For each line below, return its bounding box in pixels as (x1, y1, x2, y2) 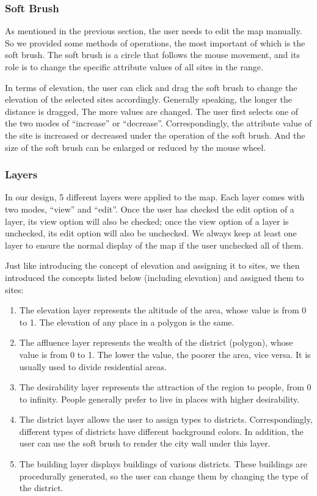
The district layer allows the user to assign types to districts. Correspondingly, (19, 413, 313, 426)
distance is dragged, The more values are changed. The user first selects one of (5, 104, 299, 117)
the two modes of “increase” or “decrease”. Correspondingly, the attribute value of (5, 117, 312, 129)
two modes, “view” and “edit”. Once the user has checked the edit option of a (5, 202, 294, 215)
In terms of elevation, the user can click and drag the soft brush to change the (5, 81, 297, 93)
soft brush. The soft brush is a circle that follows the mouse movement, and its (5, 48, 300, 61)
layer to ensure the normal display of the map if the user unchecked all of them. (5, 238, 304, 251)
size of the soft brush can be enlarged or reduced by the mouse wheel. (5, 140, 266, 153)
